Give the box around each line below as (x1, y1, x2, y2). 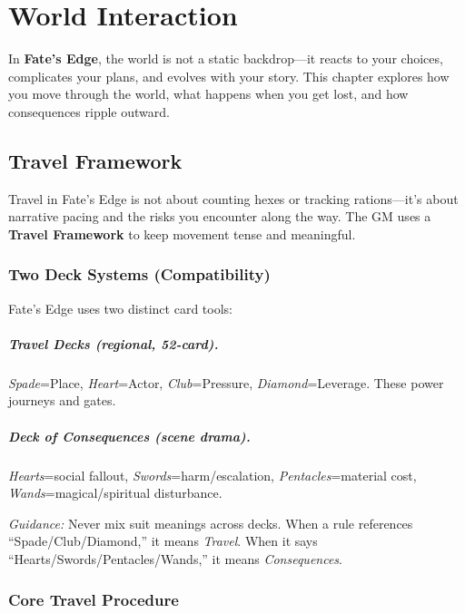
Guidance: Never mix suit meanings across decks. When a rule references (8, 513, 413, 532)
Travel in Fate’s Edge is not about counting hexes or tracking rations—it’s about (8, 189, 459, 208)
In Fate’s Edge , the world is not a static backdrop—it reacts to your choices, (8, 49, 443, 68)
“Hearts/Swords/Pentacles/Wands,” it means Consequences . (8, 549, 342, 568)
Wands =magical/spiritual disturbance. (8, 483, 223, 502)
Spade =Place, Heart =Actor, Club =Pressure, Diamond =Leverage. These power (8, 373, 444, 392)
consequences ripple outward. (8, 102, 170, 121)
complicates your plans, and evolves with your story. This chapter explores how (8, 66, 450, 85)
